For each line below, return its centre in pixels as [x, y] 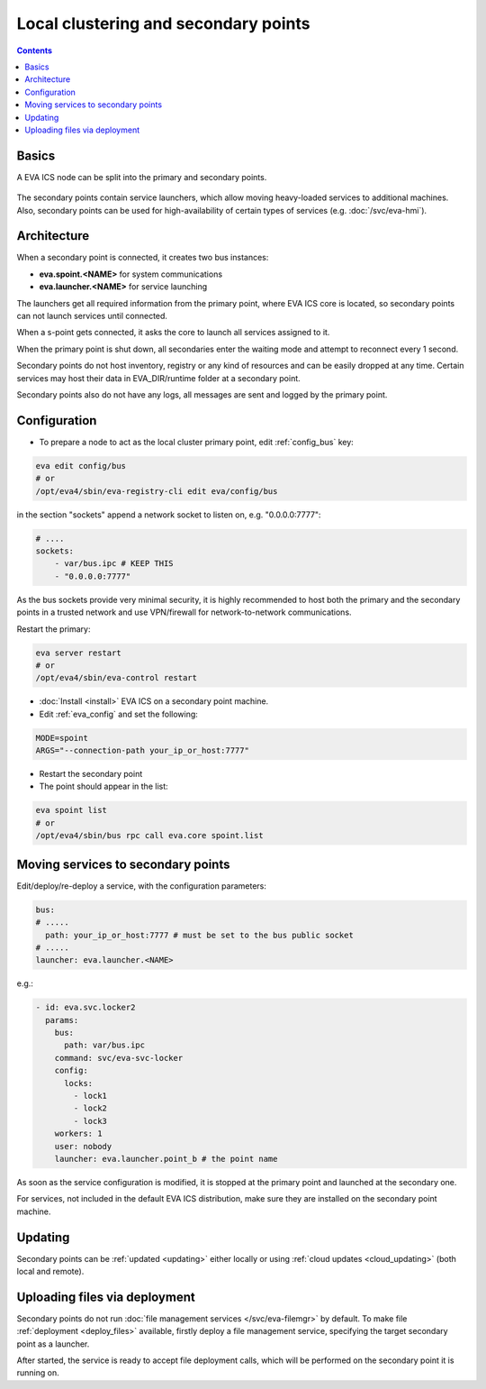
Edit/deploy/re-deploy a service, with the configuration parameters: [142, 886]
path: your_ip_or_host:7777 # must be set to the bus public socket [200, 935]
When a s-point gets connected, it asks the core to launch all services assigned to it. [173, 333]
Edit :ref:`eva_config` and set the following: [118, 714]
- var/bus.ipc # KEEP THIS [114, 564]
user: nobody [83, 1146]
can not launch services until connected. [92, 316]
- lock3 [90, 1121]
